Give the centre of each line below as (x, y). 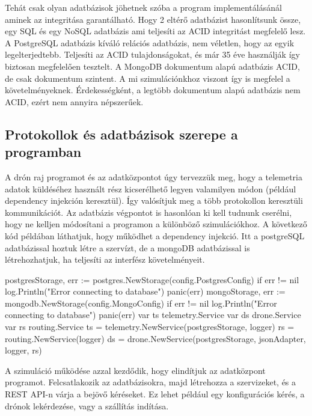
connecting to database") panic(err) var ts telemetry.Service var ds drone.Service (153, 315)
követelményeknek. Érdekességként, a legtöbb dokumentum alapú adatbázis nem (153, 90)
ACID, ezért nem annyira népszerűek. (74, 101)
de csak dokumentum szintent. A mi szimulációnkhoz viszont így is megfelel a (148, 78)
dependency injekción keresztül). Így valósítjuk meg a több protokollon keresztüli (154, 200)
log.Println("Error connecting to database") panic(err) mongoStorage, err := (145, 291)
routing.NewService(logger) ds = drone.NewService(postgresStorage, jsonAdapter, (155, 338)
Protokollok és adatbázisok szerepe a (121, 134)
